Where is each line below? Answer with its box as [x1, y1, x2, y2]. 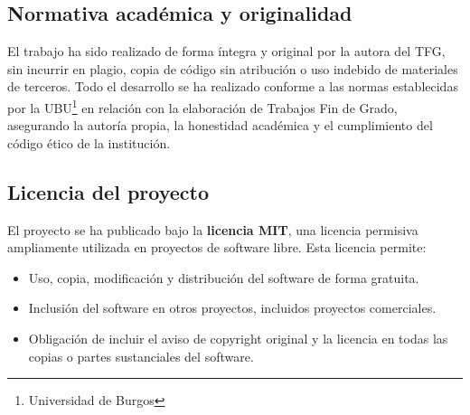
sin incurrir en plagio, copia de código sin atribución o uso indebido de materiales [7, 59, 458, 78]
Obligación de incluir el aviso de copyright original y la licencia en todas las [28, 329, 448, 347]
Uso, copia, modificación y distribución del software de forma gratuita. [28, 268, 419, 287]
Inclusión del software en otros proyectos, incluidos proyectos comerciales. [28, 298, 437, 317]
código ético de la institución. [7, 133, 171, 152]
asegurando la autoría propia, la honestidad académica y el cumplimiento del [7, 116, 433, 135]
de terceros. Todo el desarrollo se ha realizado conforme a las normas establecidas [7, 77, 458, 96]
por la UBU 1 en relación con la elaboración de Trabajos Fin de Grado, [7, 95, 398, 117]
